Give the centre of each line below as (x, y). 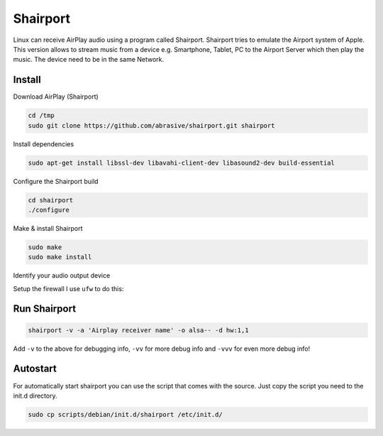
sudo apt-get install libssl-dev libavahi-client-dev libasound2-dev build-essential (181, 163)
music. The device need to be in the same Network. (89, 60)
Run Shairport (45, 309)
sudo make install (60, 257)
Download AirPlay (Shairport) (56, 97)
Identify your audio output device (62, 276)
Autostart (35, 369)
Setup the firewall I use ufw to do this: (68, 288)
